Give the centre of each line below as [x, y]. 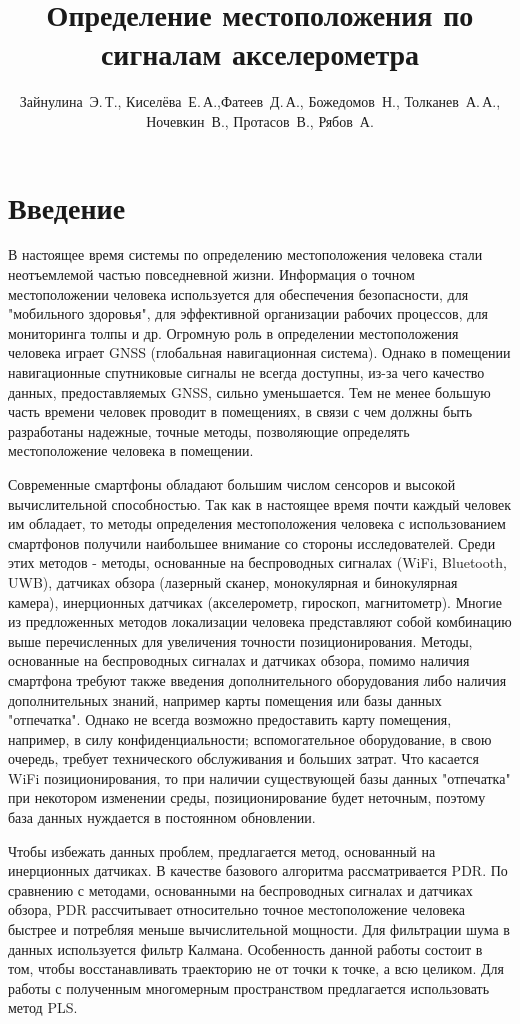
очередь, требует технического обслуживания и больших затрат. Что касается [243, 758]
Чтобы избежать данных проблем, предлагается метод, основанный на [222, 850]
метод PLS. [43, 1007]
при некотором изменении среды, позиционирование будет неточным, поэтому [247, 797]
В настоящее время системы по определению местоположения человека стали [245, 254]
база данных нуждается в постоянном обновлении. [162, 817]
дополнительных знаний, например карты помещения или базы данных [225, 699]
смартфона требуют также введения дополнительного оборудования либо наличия [257, 679]
